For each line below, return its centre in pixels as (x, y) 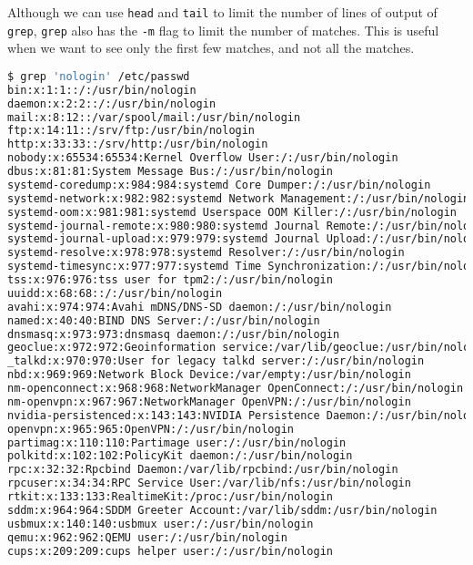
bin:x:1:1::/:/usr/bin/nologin (102, 90)
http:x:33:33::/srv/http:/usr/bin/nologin (138, 144)
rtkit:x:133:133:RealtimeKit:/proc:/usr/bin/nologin (170, 497)
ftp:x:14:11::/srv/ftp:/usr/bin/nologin (131, 131)
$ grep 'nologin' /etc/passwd (99, 76)
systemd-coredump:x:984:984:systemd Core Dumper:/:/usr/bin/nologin (219, 185)
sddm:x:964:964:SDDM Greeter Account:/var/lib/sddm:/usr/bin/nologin (222, 510)
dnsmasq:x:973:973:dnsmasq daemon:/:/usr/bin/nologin (174, 334)
